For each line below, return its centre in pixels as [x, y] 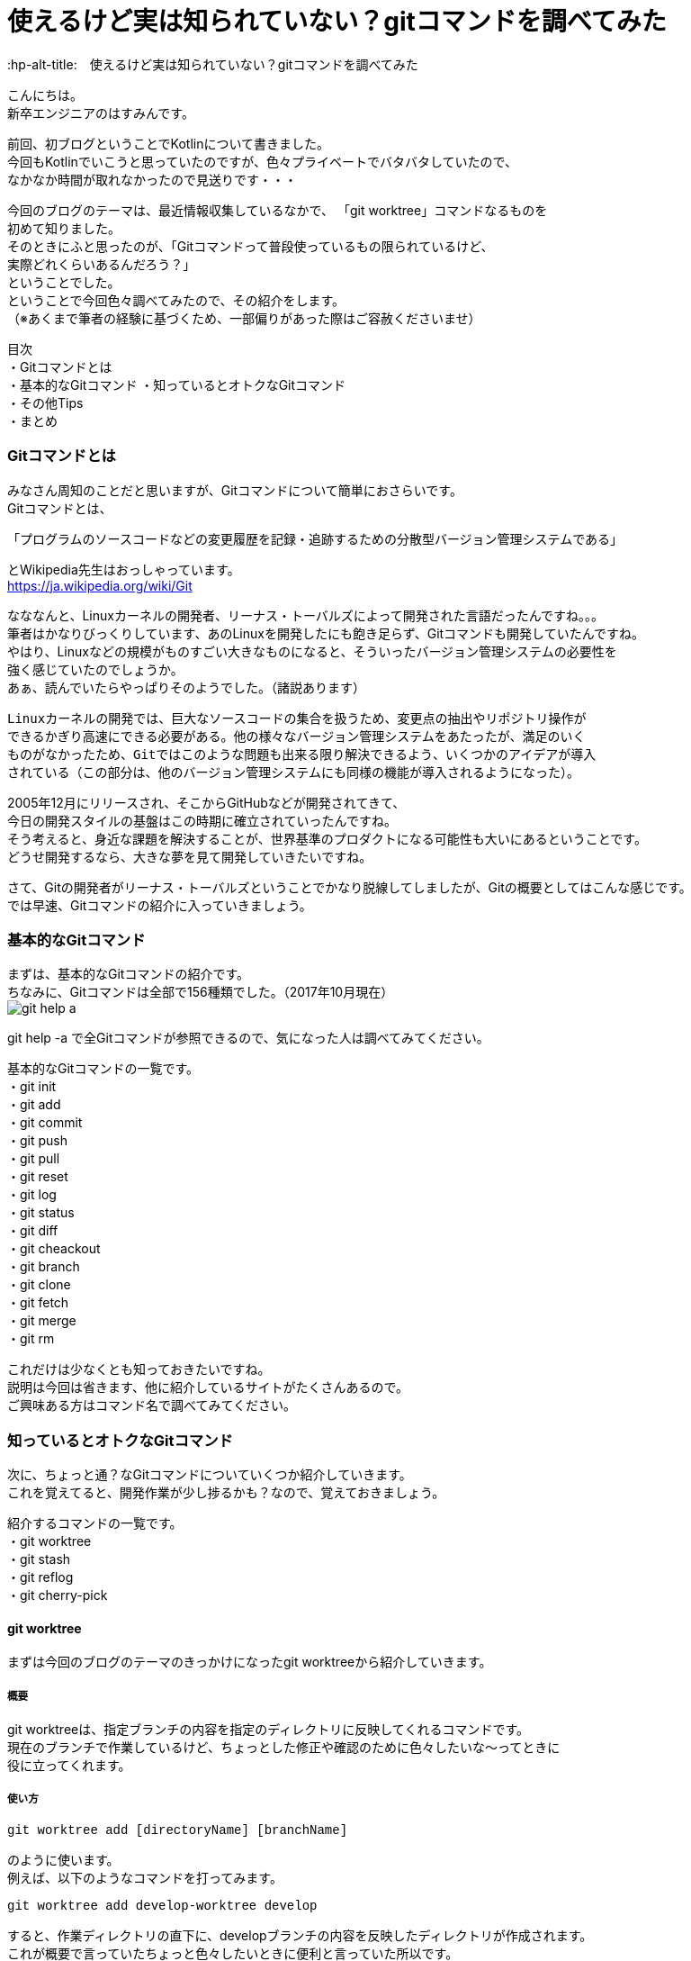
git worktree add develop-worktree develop [162, 1906]
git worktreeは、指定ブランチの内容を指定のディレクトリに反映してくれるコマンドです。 [268, 1729]
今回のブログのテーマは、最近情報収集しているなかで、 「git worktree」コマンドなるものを [278, 210]
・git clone [39, 1285]
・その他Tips [45, 402]
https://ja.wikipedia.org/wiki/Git [100, 585]
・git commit [45, 1123]
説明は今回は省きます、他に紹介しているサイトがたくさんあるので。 [208, 1387]
